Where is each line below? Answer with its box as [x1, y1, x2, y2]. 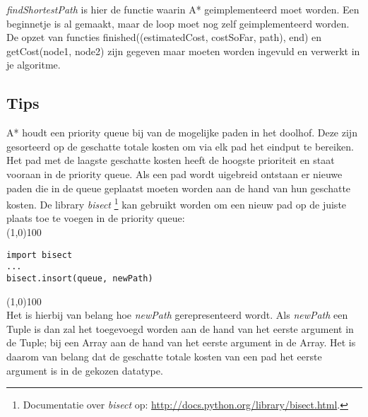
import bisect [6, 249, 73, 260]
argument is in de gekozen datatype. [6, 363, 163, 377]
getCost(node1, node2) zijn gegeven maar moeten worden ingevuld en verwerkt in [6, 43, 360, 58]
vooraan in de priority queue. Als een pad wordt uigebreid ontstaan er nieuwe [6, 166, 343, 181]
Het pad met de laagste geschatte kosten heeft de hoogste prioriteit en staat [6, 153, 335, 168]
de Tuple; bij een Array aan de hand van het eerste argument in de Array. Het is [6, 335, 356, 350]
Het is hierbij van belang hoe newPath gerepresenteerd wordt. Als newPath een [6, 307, 348, 322]
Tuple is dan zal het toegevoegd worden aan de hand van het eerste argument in [6, 321, 354, 336]
